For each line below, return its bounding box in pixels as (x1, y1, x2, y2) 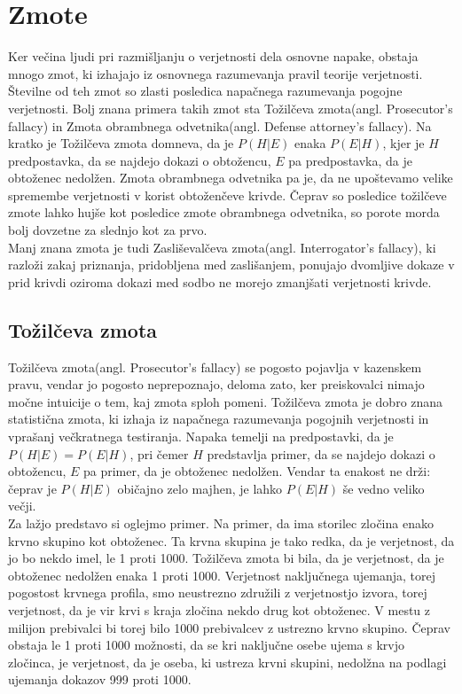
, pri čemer (129, 444, 189, 463)
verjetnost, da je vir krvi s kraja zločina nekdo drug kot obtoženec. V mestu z (8, 600, 431, 619)
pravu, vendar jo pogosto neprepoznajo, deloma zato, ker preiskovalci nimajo (8, 375, 425, 394)
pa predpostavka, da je (288, 151, 412, 169)
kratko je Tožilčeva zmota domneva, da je (8, 134, 234, 152)
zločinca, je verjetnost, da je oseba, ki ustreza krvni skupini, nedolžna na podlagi (8, 652, 447, 671)
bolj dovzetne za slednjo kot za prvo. (8, 221, 208, 239)
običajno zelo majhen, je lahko (117, 479, 283, 497)
